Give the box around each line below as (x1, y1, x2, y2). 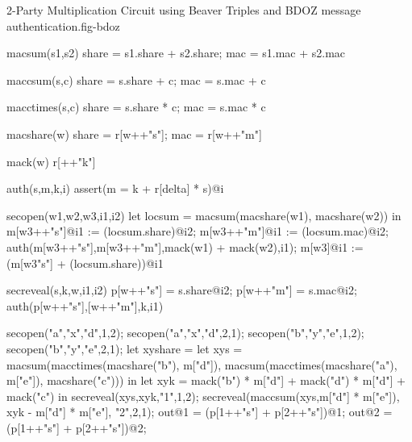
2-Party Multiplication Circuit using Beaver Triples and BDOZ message (6, 2, 361, 18)
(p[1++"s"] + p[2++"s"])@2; (6, 419, 147, 436)
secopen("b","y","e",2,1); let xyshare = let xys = (6, 340, 243, 357)
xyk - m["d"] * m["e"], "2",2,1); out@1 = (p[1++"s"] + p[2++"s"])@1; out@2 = (6, 403, 393, 420)
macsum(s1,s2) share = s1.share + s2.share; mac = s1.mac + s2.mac (6, 44, 346, 61)
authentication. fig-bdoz (6, 17, 120, 34)
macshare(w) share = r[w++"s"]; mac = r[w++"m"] (6, 125, 262, 142)
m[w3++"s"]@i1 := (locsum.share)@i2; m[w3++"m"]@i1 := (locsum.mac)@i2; (6, 223, 389, 240)
